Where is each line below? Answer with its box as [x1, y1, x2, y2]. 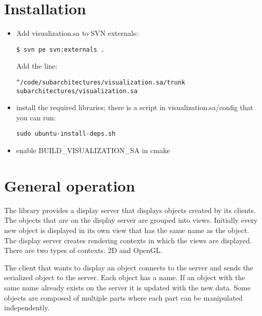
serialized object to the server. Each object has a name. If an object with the [4, 272, 245, 283]
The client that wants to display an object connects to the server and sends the [4, 262, 253, 272]
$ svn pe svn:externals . [16, 46, 105, 53]
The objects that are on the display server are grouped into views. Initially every [4, 215, 258, 225]
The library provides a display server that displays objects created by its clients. [4, 204, 256, 215]
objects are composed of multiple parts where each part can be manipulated [4, 292, 243, 303]
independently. [4, 302, 50, 313]
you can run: [16, 112, 56, 122]
